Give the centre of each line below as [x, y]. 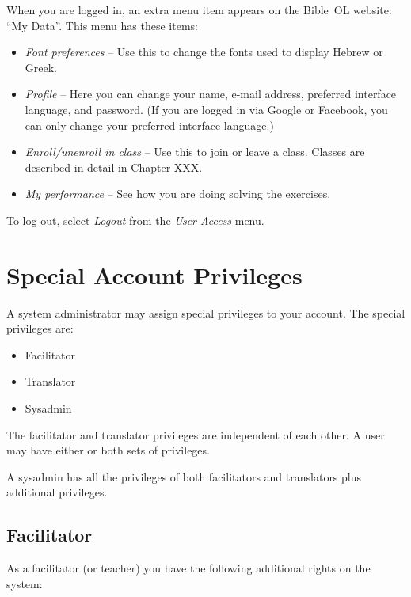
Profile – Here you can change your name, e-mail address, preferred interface [211, 94]
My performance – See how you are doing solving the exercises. [178, 194]
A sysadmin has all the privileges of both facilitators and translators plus [184, 476]
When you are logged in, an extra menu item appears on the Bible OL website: [199, 10]
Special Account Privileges [154, 274]
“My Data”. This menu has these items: [102, 25]
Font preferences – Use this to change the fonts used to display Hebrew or [204, 52]
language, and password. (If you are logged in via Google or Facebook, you [206, 109]
